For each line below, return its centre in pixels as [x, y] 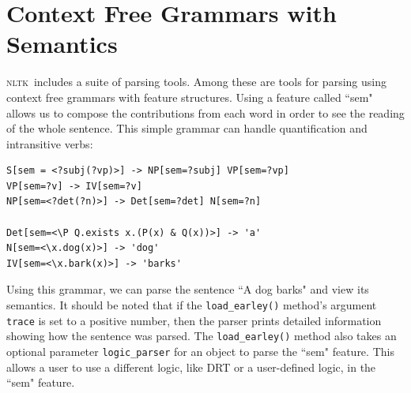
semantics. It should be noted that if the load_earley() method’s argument [192, 305]
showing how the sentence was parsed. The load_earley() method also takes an [202, 336]
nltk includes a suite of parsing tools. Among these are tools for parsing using [196, 82]
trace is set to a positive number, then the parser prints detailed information [194, 320]
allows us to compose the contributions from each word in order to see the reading [205, 112]
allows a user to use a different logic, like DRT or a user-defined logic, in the [191, 367]
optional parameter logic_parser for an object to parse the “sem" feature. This [200, 351]
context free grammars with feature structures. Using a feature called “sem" [190, 97]
